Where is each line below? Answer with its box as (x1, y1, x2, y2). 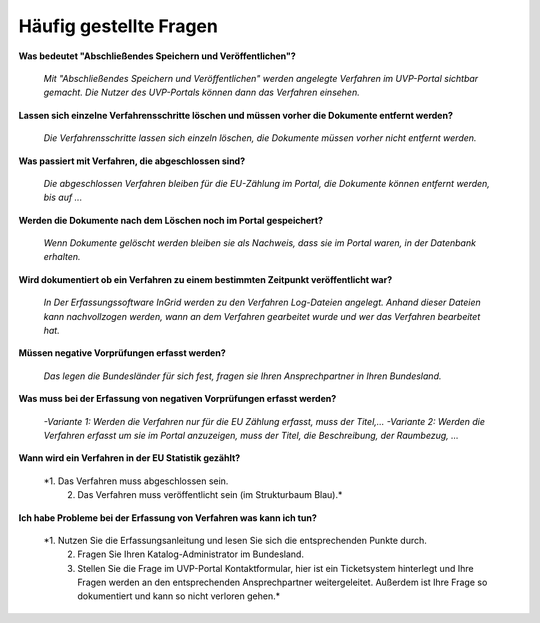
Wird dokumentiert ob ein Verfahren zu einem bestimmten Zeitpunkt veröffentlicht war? (18, 273, 393, 285)
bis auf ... (43, 191, 83, 204)
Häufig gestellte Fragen (18, 15, 219, 37)
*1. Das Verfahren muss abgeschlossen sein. (43, 475, 229, 487)
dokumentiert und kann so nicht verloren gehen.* (77, 590, 280, 602)
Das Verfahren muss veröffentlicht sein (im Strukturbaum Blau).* (77, 489, 343, 501)
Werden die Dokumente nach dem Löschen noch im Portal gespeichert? (18, 214, 324, 226)
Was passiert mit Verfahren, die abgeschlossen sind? (18, 155, 246, 167)
